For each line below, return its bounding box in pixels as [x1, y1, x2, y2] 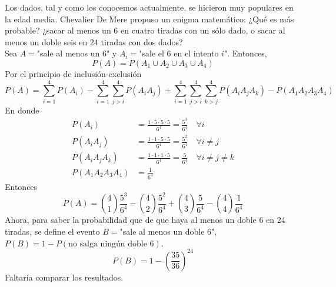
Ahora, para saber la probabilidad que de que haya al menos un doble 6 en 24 [5, 213, 285, 226]
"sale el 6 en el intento [139, 47, 219, 59]
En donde [5, 104, 39, 116]
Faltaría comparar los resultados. [5, 271, 124, 283]
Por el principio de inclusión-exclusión [5, 67, 142, 79]
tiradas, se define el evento [5, 225, 100, 237]
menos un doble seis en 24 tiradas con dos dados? [5, 35, 183, 48]
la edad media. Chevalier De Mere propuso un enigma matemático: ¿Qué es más [5, 12, 294, 25]
